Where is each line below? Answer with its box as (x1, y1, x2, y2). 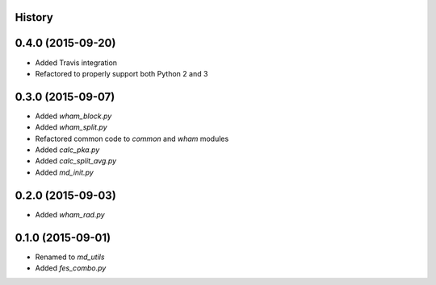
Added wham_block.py (35, 111, 112, 121)
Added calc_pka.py (35, 145, 100, 155)
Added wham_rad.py (35, 209, 105, 219)
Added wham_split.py (35, 122, 108, 132)
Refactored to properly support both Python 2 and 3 (35, 68, 208, 78)
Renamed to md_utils (35, 252, 105, 262)
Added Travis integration (35, 57, 117, 68)
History (15, 10, 54, 24)
